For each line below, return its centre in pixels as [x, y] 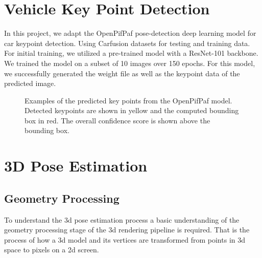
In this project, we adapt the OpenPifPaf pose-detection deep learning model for [130, 33]
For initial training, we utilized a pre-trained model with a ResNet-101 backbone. [131, 53]
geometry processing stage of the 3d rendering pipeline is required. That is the [127, 230]
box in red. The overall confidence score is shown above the [117, 120]
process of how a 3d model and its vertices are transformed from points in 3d [125, 239]
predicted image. [30, 83]
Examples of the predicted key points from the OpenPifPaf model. [128, 100]
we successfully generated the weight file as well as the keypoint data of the [122, 73]
